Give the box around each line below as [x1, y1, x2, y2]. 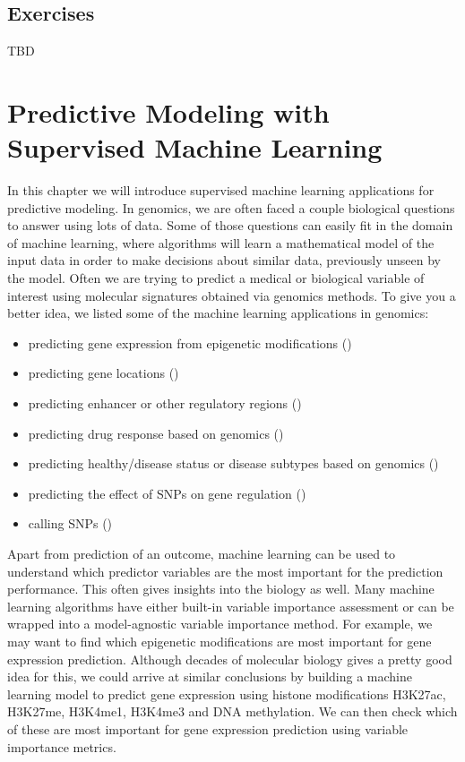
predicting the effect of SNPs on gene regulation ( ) [28, 484, 306, 502]
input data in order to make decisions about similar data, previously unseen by [7, 251, 441, 270]
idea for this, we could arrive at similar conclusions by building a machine [7, 667, 412, 686]
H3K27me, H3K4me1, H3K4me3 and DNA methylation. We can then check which [7, 702, 458, 721]
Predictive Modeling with [7, 93, 330, 130]
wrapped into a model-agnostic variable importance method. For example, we [7, 614, 433, 633]
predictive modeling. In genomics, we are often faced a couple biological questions [7, 198, 455, 217]
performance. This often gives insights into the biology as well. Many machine [7, 579, 435, 598]
